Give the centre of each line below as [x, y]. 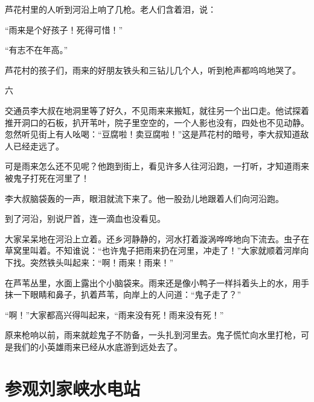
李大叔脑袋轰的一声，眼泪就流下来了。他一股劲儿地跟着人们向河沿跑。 [144, 198]
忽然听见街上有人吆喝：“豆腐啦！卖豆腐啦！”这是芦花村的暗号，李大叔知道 [153, 134]
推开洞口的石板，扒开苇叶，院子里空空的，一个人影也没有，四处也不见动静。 [157, 122]
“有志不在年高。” [37, 50]
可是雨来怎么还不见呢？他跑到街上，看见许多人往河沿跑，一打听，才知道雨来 [157, 166]
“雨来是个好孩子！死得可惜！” [64, 29]
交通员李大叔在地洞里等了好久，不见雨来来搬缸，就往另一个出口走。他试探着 [157, 110]
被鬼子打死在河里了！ [47, 177]
